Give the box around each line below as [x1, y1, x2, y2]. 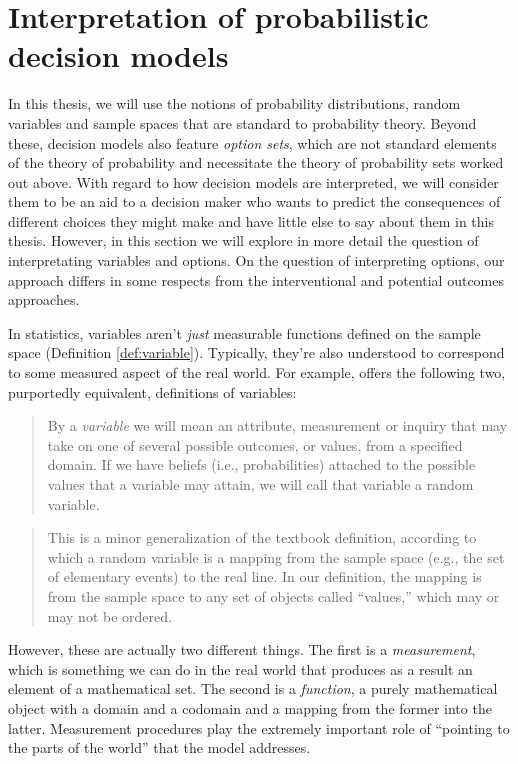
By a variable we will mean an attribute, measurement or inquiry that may [47, 415, 508, 436]
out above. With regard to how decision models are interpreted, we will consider [8, 171, 499, 192]
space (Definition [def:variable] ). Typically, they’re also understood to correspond [8, 342, 505, 363]
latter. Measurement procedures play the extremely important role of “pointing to [8, 717, 510, 738]
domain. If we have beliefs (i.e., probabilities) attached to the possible [47, 454, 476, 475]
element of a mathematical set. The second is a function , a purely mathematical [8, 678, 498, 699]
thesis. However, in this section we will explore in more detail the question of [8, 230, 479, 251]
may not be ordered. [47, 605, 172, 626]
